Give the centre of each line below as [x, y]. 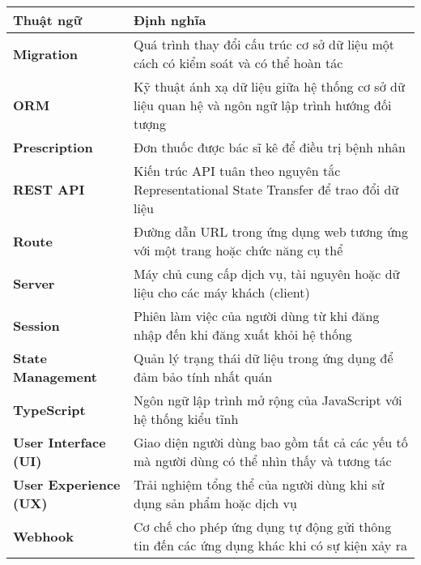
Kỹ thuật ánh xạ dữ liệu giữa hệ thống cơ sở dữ [269, 86]
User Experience [67, 484]
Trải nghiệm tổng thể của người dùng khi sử [259, 484]
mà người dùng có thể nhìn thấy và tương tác [263, 461]
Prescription [53, 147]
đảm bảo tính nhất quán [203, 377]
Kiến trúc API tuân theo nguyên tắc [237, 171]
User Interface [60, 442]
